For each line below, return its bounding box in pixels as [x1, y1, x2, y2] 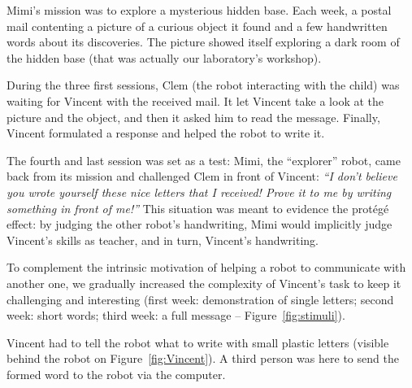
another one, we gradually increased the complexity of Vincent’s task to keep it [7, 274, 401, 291]
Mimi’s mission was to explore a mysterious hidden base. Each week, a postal [7, 2, 392, 18]
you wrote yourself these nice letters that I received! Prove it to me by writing [7, 183, 392, 200]
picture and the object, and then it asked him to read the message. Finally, [7, 108, 380, 125]
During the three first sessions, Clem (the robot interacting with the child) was [7, 76, 400, 94]
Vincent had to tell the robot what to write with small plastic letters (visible [7, 334, 389, 351]
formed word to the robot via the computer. [7, 365, 226, 382]
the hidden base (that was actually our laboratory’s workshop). [7, 49, 322, 66]
